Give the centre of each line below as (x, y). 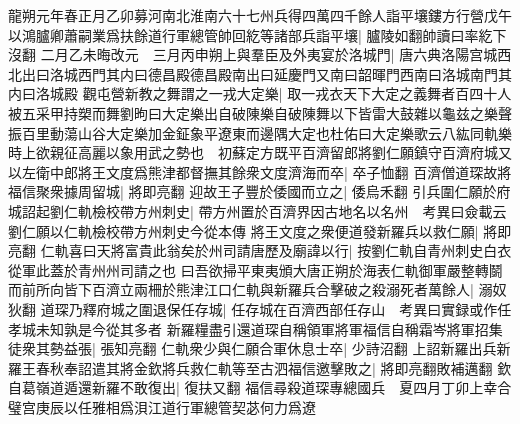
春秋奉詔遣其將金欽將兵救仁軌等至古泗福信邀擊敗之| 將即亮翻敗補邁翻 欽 (273, 367)
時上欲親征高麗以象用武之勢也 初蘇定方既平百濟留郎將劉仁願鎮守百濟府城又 (260, 152)
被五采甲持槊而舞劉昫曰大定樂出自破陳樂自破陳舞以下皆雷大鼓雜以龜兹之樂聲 (260, 112)
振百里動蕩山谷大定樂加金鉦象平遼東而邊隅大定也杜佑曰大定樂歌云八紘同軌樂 (260, 132)
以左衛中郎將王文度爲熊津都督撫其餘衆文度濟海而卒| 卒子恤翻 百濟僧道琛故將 (260, 171)
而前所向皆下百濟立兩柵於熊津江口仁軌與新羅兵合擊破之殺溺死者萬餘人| (241, 289)
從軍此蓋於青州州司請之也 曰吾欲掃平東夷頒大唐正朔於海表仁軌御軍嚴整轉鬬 (255, 269)
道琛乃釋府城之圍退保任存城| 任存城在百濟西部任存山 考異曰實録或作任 (276, 308)
